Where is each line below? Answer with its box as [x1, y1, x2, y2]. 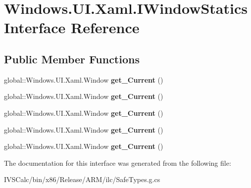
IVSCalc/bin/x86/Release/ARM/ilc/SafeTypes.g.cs [4, 174, 160, 185]
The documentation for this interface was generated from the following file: [4, 157, 231, 168]
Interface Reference [4, 17, 140, 38]
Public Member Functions [4, 51, 140, 66]
